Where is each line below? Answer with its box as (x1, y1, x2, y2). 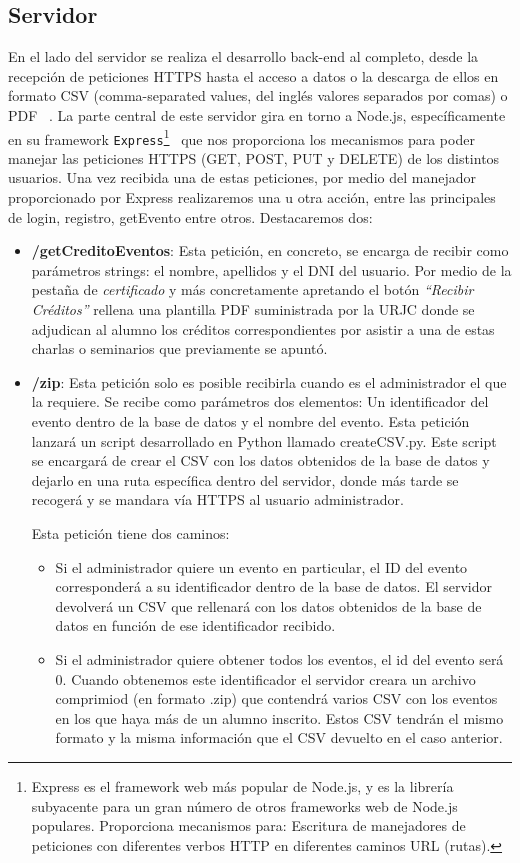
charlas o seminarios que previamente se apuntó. (31, 338, 328, 359)
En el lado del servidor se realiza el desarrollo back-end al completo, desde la (8, 46, 479, 67)
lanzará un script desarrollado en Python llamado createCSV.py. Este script (31, 430, 497, 451)
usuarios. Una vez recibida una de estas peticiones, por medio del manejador (8, 167, 476, 188)
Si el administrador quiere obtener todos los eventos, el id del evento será (55, 648, 504, 669)
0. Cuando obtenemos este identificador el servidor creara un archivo (55, 668, 476, 689)
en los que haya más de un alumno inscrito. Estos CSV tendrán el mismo (55, 707, 504, 728)
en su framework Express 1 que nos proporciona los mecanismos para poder (8, 125, 475, 149)
